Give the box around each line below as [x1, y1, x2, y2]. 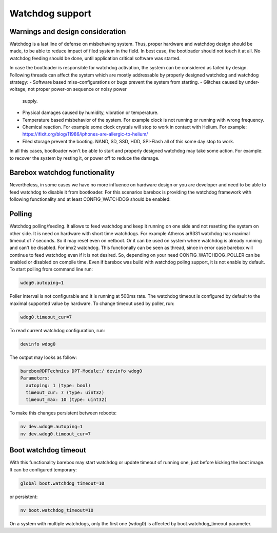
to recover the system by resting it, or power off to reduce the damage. [9, 155, 160, 161]
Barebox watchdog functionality [9, 168, 115, 177]
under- [245, 79, 260, 85]
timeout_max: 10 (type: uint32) [26, 397, 107, 403]
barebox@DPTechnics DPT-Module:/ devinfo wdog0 [20, 368, 142, 374]
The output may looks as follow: [9, 354, 77, 360]
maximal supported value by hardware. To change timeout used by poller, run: [9, 300, 174, 307]
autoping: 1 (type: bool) [26, 383, 91, 388]
